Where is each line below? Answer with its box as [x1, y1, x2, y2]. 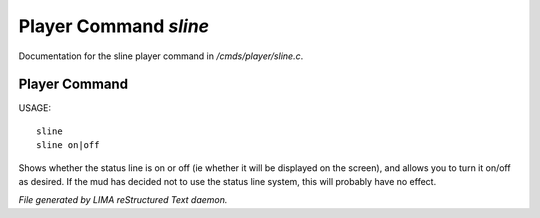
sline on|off [36, 140, 100, 151]
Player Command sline [18, 15, 210, 37]
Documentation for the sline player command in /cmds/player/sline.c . [18, 50, 304, 62]
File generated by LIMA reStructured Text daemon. [18, 194, 228, 206]
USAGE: [18, 102, 52, 114]
